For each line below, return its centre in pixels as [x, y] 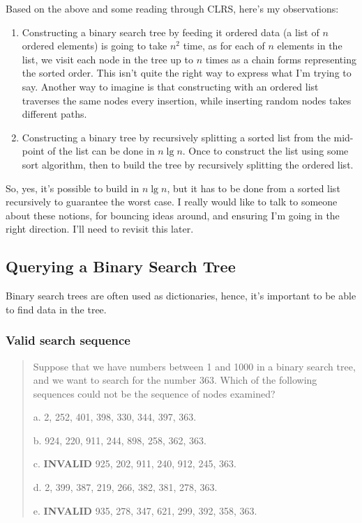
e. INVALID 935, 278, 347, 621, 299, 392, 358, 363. [145, 510]
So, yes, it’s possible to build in [73, 188]
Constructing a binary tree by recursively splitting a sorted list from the [176, 137]
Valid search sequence [68, 340]
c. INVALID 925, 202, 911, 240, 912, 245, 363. [135, 463]
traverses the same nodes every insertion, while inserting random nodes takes [187, 100]
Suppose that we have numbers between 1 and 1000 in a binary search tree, [194, 366]
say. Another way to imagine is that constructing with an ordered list [170, 86]
